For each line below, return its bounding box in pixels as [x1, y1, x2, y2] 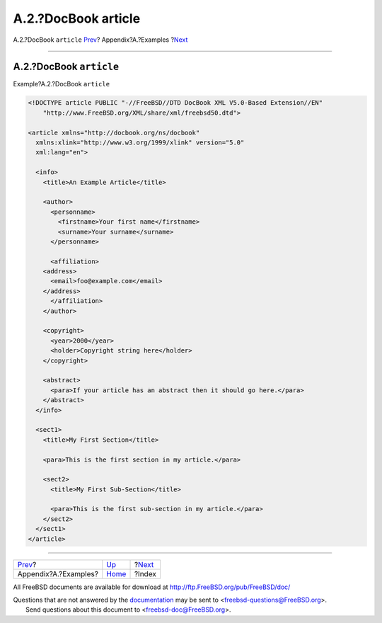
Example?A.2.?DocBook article [13, 80, 110, 88]
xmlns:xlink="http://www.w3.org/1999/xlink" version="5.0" [35, 139, 245, 147]
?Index [134, 568, 157, 578]
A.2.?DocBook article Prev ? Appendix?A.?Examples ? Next [13, 35, 188, 44]
